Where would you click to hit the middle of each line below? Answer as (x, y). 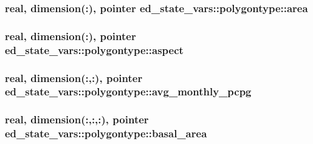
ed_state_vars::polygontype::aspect (94, 50)
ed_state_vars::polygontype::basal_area (106, 133)
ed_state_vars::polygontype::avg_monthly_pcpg (128, 91)
